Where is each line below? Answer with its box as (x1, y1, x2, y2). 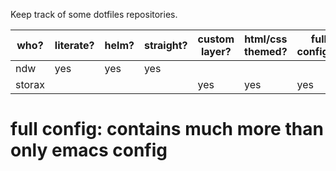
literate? (54, 39, 95, 52)
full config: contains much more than (10, 118, 324, 141)
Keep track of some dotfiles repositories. (10, 9, 178, 20)
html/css (244, 32, 288, 46)
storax (15, 78, 45, 91)
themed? (244, 45, 288, 58)
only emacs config (10, 139, 168, 162)
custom (197, 32, 235, 46)
